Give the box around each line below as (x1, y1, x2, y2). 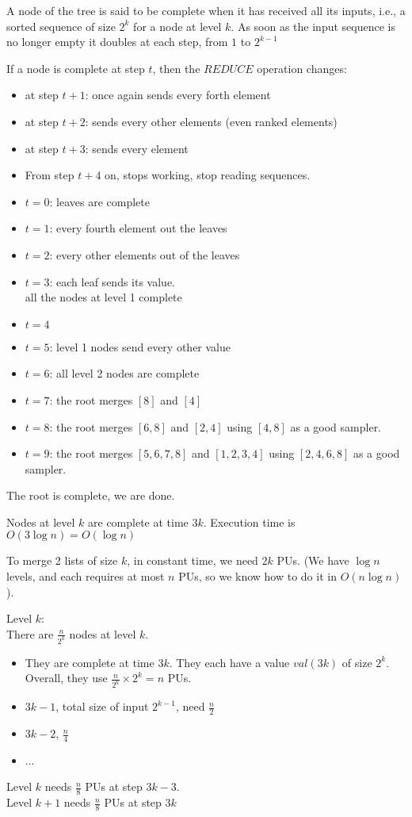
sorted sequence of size (6, 17, 116, 34)
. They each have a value (169, 654, 290, 670)
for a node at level (133, 17, 222, 34)
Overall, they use (25, 669, 108, 686)
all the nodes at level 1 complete (25, 289, 182, 305)
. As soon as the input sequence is (231, 17, 395, 34)
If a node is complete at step (6, 59, 145, 76)
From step (25, 167, 74, 183)
